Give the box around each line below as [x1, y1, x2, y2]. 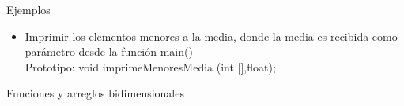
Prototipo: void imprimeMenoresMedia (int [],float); [25, 58, 276, 75]
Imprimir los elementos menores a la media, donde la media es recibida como [25, 27, 398, 44]
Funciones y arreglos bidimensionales [6, 85, 184, 101]
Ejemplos [6, 2, 51, 17]
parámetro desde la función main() [25, 43, 193, 60]
